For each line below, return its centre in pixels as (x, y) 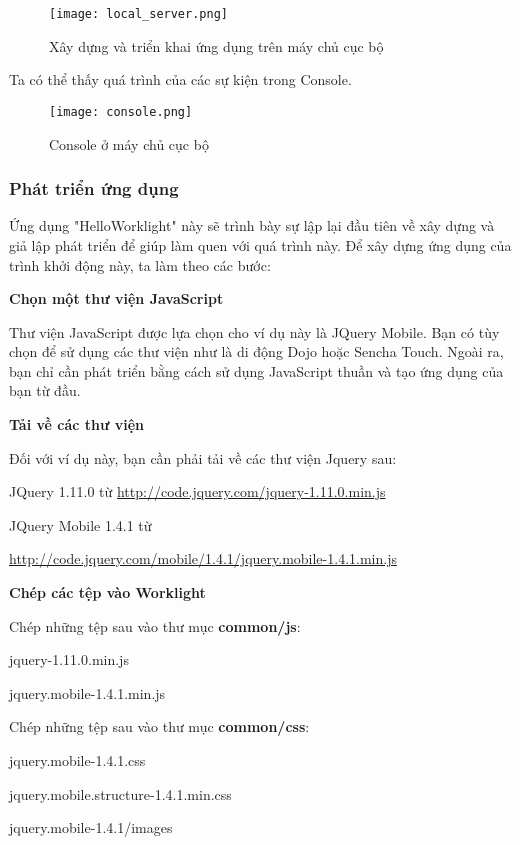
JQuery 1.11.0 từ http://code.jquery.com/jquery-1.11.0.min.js (197, 491)
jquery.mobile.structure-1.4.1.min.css (120, 793)
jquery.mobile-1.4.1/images (91, 827)
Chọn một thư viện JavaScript (116, 298)
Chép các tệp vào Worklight (107, 592)
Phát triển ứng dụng (94, 188)
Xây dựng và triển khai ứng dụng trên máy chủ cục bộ (216, 45)
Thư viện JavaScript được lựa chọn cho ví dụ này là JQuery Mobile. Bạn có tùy (254, 331)
